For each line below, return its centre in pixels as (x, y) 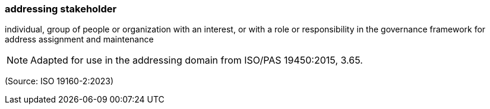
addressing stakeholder (61, 9)
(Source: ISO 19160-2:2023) (59, 81)
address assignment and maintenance (79, 39)
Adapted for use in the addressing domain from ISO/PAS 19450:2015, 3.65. (197, 60)
